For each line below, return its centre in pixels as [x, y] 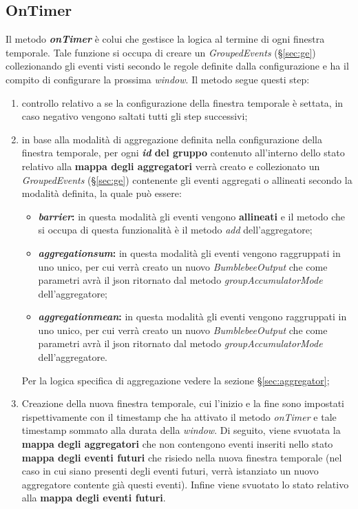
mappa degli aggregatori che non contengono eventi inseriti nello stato [177, 444]
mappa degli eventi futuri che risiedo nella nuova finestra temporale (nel [182, 457]
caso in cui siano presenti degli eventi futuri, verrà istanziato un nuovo [170, 471]
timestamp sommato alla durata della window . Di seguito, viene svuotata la [181, 430]
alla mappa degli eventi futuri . [94, 498]
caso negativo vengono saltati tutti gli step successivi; [135, 116]
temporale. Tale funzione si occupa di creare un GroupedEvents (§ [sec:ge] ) [161, 52]
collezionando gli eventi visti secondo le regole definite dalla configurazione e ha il [177, 66]
